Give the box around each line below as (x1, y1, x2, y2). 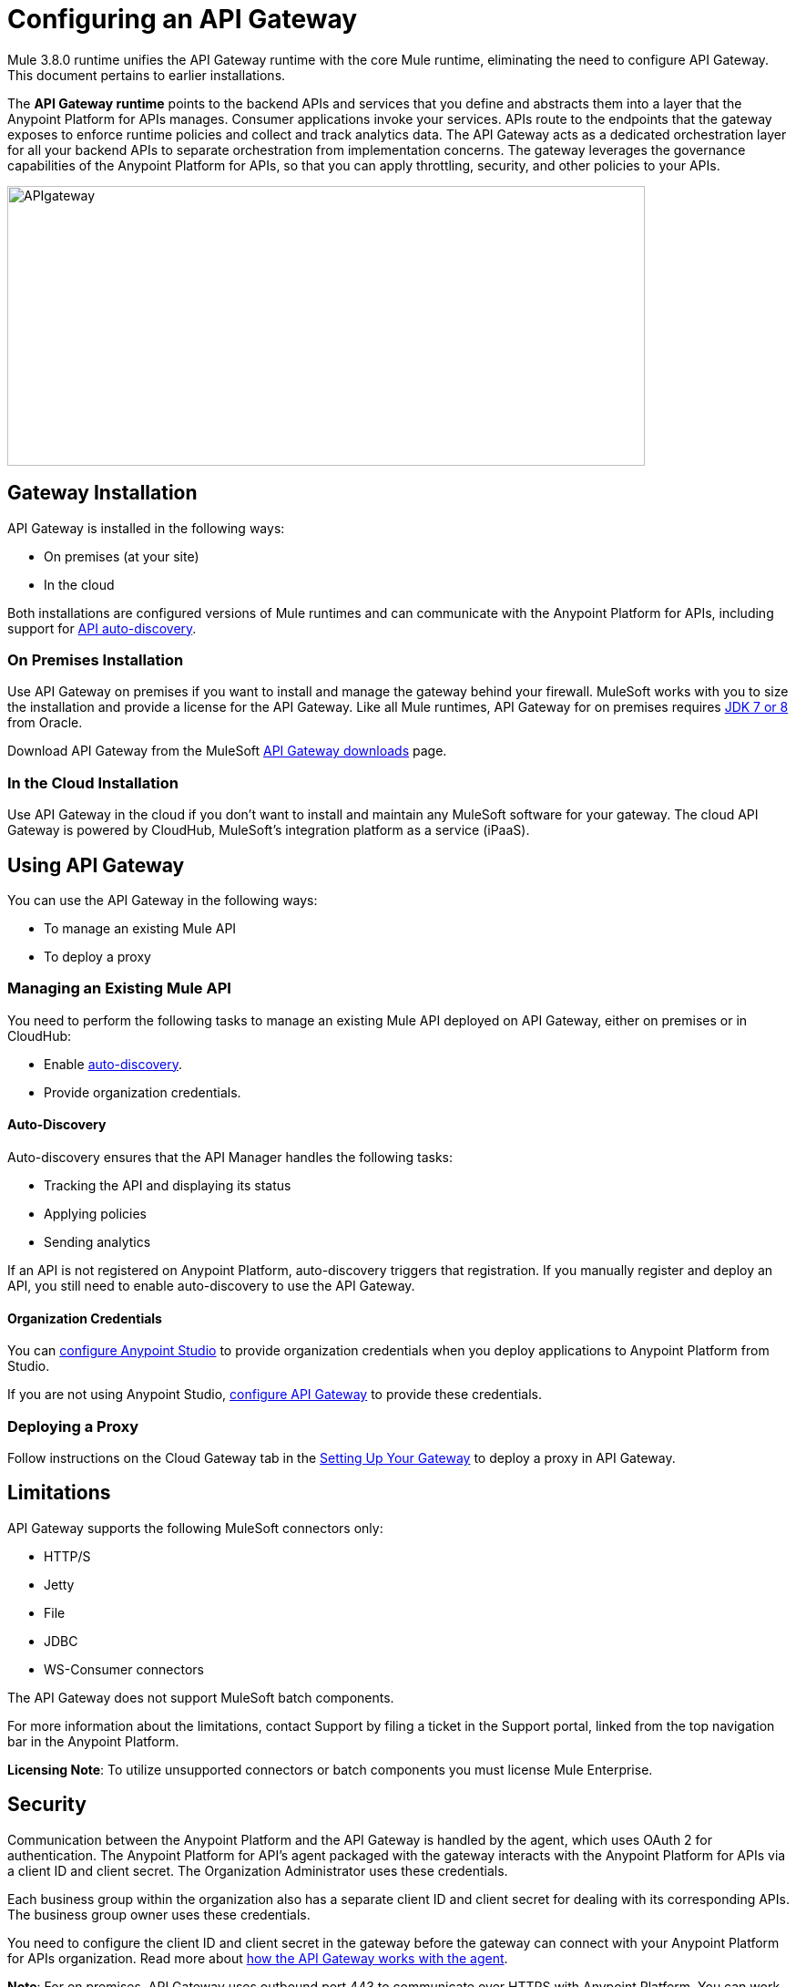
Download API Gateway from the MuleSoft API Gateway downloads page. (7, 743, 447, 759)
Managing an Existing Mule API (7, 979, 231, 998)
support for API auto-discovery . (7, 620, 197, 636)
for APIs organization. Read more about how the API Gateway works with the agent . (7, 1950, 508, 1966)
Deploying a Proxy (7, 1416, 138, 1436)
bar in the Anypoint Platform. (7, 1733, 179, 1749)
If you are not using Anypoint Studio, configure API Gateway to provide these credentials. (7, 1386, 542, 1403)
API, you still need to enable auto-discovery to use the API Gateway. (7, 1277, 415, 1293)
